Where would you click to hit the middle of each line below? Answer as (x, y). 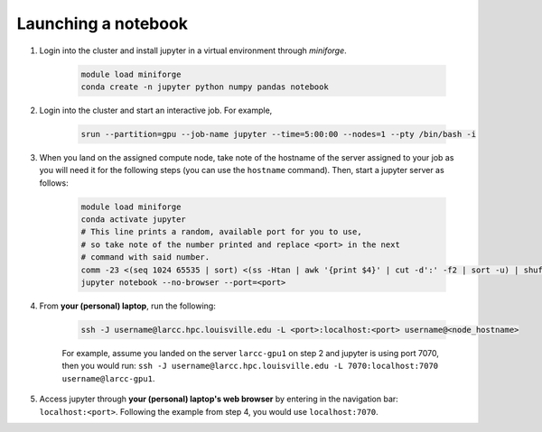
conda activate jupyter (134, 220)
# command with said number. (145, 257)
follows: (54, 183)
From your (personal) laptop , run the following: (127, 306)
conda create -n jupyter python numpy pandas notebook (205, 87)
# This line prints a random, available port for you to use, (221, 232)
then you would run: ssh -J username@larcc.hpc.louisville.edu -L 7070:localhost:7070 (250, 366)
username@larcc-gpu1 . (108, 378)
